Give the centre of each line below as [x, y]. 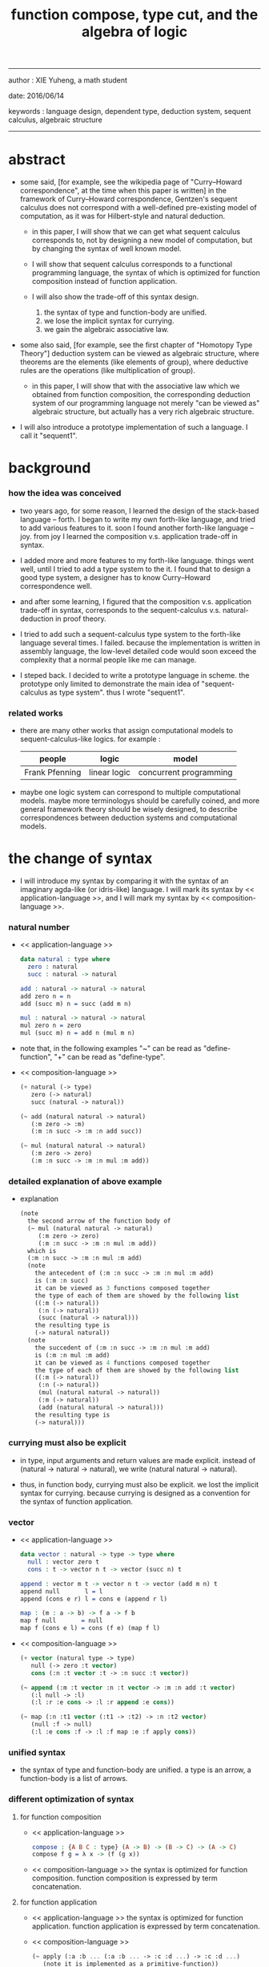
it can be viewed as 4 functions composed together [122, 1363]
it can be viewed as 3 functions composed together [122, 1288]
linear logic [110, 772]
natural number [39, 927]
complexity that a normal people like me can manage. [108, 659]
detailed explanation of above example [85, 1181]
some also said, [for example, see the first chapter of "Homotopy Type [136, 345]
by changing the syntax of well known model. [106, 249]
